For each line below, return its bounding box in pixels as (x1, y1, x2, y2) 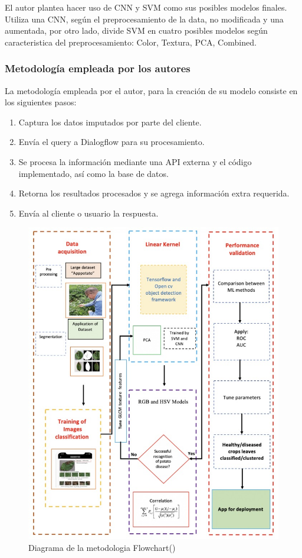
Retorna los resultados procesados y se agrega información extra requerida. (18, 187, 290, 199)
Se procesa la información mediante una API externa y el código (18, 155, 252, 167)
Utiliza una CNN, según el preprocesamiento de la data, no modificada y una (5, 12, 284, 25)
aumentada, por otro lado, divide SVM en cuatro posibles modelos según (5, 24, 268, 37)
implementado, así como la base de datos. (18, 167, 169, 179)
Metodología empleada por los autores (5, 61, 191, 76)
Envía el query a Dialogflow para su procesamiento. (18, 136, 205, 148)
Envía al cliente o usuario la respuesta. (18, 207, 159, 219)
